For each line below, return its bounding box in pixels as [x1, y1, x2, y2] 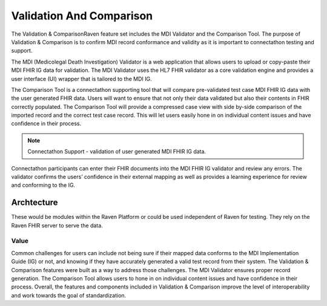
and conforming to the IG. [11, 181, 76, 189]
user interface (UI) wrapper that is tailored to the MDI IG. [11, 75, 152, 82]
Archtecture [11, 197, 58, 208]
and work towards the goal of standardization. [11, 291, 127, 299]
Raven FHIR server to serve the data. [11, 221, 103, 229]
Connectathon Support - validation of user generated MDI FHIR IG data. [27, 148, 206, 155]
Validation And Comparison [11, 9, 153, 22]
